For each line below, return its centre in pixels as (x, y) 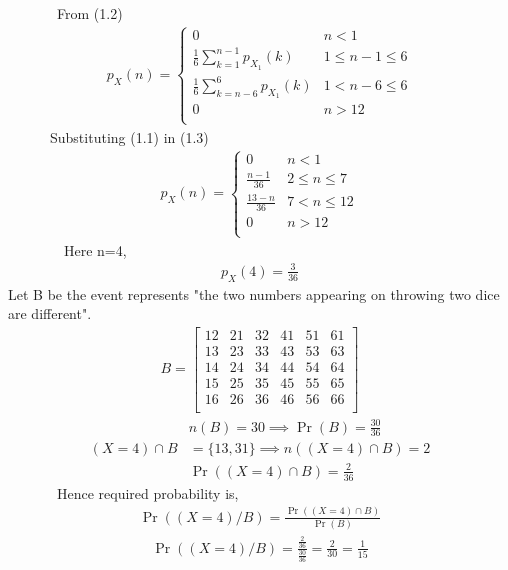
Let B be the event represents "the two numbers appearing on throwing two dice (254, 293)
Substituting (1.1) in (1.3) (129, 136)
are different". (50, 313)
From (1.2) (89, 13)
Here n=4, (95, 249)
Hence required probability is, (147, 492)
